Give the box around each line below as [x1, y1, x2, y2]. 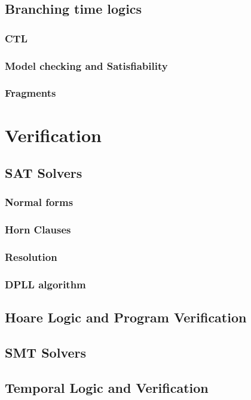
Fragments [5, 85, 56, 100]
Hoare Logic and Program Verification [5, 308, 247, 327]
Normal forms [5, 195, 74, 210]
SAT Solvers [5, 164, 82, 182]
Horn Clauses [5, 222, 71, 237]
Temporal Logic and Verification [5, 378, 209, 396]
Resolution [5, 250, 57, 264]
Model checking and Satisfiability [5, 58, 168, 73]
